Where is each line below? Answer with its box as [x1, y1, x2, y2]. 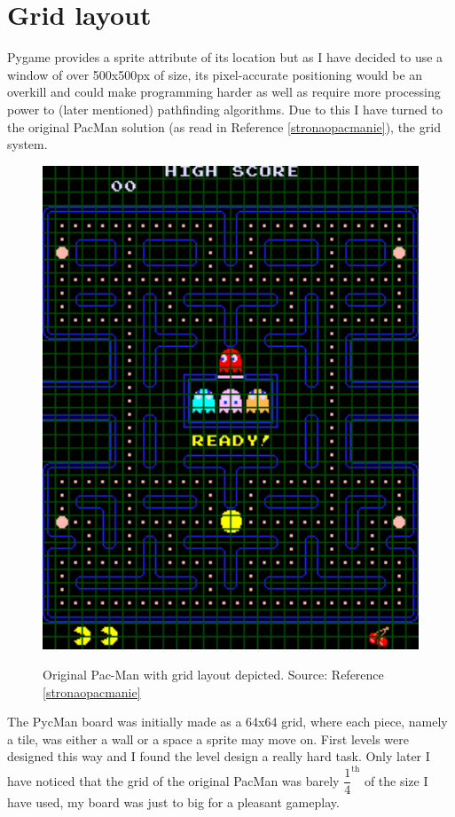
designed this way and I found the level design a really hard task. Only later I [7, 747, 430, 766]
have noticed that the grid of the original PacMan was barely [7, 771, 340, 790]
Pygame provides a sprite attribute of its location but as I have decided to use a [7, 48, 443, 67]
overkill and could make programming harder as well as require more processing [7, 82, 441, 101]
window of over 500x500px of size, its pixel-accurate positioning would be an [7, 65, 423, 83]
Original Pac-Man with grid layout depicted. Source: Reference [43, 664, 384, 683]
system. [7, 135, 48, 153]
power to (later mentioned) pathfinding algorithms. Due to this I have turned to [7, 99, 443, 118]
